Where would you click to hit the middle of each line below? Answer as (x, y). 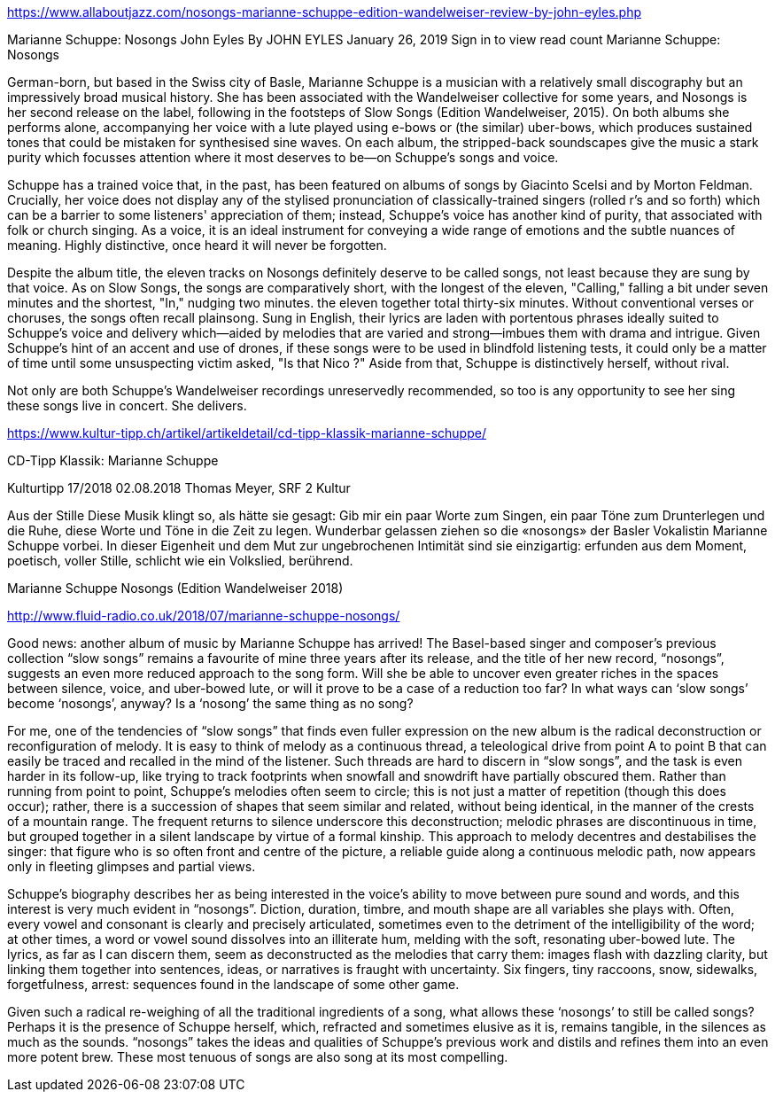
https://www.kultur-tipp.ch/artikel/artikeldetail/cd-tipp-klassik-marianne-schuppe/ (247, 433)
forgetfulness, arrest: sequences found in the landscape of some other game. (233, 984)
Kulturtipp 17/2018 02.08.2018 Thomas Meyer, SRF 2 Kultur (179, 488)
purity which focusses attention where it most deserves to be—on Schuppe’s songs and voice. (283, 157)
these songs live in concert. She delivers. (127, 405)
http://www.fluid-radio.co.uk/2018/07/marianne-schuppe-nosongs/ (204, 616)
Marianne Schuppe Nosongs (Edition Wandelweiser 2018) (175, 588)
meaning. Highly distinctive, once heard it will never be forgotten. (197, 245)
